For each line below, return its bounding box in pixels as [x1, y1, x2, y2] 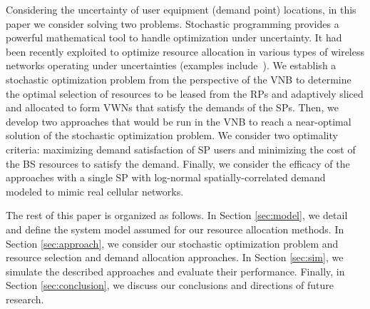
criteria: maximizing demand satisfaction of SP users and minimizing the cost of [6, 141, 356, 156]
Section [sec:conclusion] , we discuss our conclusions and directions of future [6, 278, 334, 293]
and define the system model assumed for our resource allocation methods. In [6, 221, 344, 236]
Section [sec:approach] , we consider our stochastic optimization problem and [6, 235, 339, 250]
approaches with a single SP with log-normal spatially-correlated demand [6, 170, 326, 185]
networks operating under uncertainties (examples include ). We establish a [6, 58, 336, 73]
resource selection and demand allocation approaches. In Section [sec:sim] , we [6, 250, 344, 265]
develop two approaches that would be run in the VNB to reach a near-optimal [6, 113, 351, 128]
